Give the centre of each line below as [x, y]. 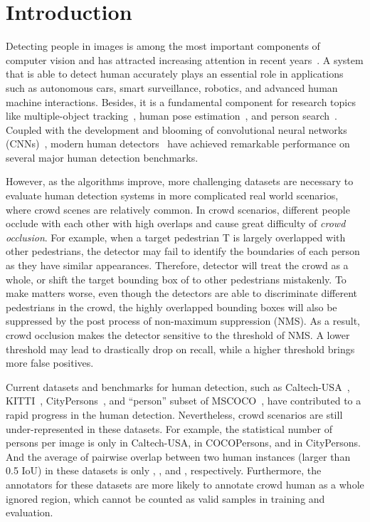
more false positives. [50, 363]
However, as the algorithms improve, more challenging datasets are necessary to [180, 181]
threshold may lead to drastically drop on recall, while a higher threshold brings [180, 349]
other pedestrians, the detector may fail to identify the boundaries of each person [183, 251]
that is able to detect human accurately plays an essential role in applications [175, 74]
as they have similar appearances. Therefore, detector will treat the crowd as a [177, 265]
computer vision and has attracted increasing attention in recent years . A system [185, 59]
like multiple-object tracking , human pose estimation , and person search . [171, 116]
